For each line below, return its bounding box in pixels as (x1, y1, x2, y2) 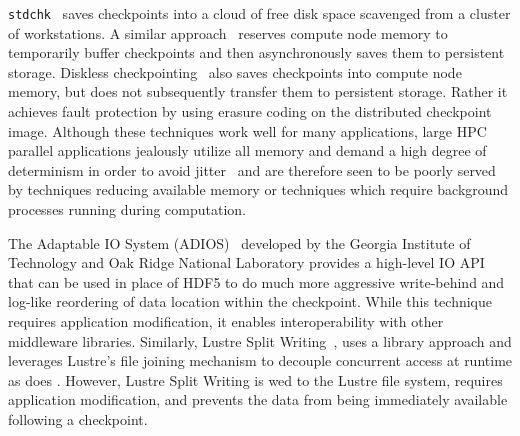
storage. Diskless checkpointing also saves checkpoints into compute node (8, 61, 462, 82)
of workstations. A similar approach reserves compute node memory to (8, 22, 448, 43)
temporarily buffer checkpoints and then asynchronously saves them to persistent (8, 42, 505, 63)
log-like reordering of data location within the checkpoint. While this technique (8, 291, 493, 312)
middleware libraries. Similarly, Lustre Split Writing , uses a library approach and (8, 330, 512, 351)
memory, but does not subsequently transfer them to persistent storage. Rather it (8, 81, 508, 102)
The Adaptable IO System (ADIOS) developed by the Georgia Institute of (8, 232, 471, 253)
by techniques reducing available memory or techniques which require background (8, 179, 509, 200)
